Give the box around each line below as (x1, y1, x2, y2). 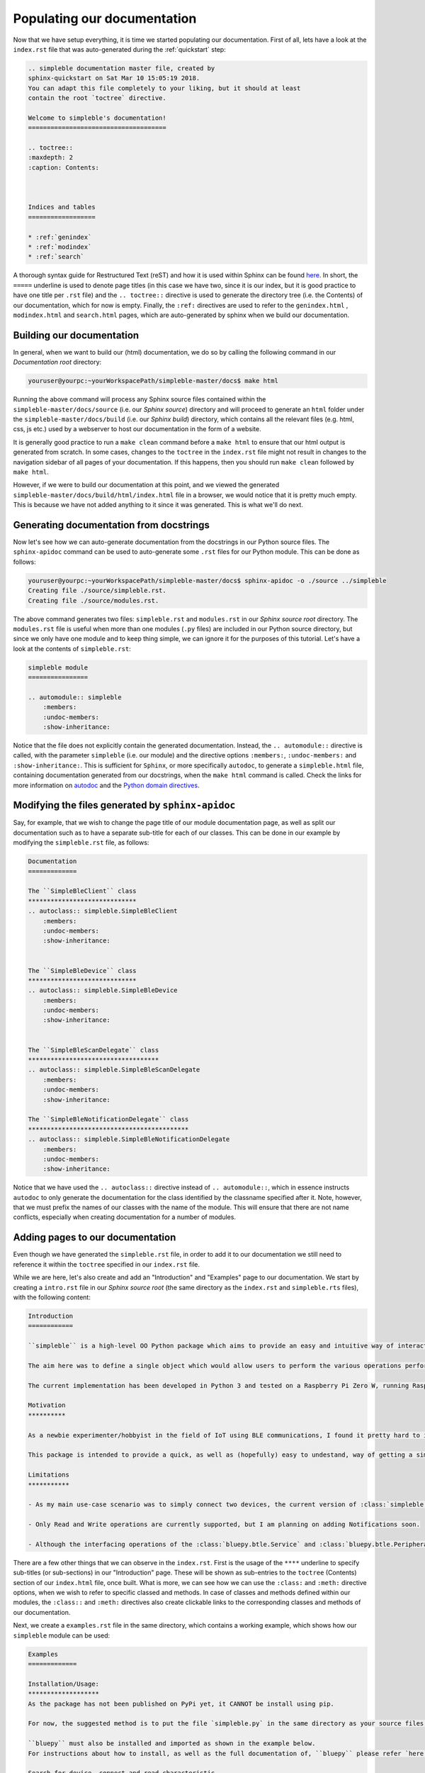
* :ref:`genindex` (28, 233, 92, 241)
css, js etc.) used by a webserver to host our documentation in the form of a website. (13, 425, 261, 433)
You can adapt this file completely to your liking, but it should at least (28, 84, 301, 92)
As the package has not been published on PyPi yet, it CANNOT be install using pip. (28, 1699, 334, 1708)
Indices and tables (28, 203, 96, 211)
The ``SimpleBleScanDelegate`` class (28, 1046, 159, 1054)
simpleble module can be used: (13, 1631, 110, 1640)
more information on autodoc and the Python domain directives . (13, 781, 200, 789)
